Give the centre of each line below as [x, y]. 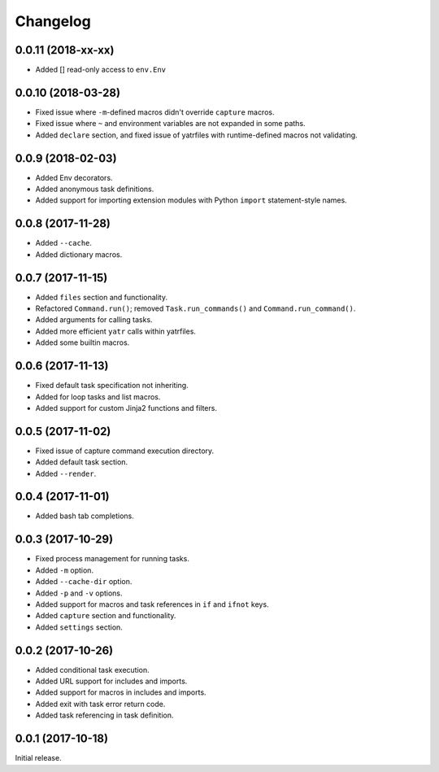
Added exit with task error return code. [100, 704]
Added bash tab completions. [85, 516]
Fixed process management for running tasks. [113, 559]
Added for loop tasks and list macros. [98, 397]
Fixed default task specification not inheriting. [112, 386]
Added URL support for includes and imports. [111, 681]
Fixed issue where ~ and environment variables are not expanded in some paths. [170, 124]
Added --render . [66, 473]
